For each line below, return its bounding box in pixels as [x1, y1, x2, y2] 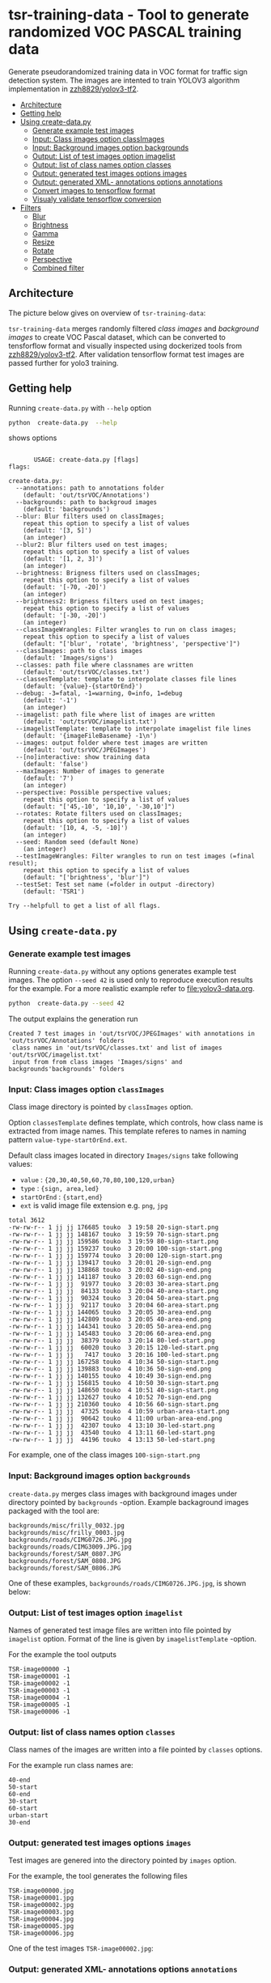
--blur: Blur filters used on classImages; [15, 512, 164, 521]
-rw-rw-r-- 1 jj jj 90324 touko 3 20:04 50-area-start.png [8, 1294, 219, 1303]
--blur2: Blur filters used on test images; [15, 540, 168, 549]
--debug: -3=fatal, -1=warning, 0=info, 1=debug [15, 689, 183, 697]
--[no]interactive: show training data [15, 753, 150, 761]
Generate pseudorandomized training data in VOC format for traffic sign [8, 66, 248, 76]
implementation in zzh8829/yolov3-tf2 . [8, 83, 139, 94]
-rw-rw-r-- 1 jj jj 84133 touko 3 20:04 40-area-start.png [8, 1287, 219, 1295]
